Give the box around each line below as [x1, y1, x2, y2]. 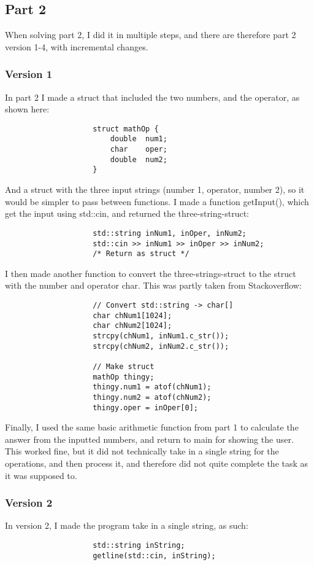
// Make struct [93, 362, 155, 371]
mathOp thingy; [93, 372, 155, 381]
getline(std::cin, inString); [93, 551, 216, 560]
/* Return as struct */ [93, 249, 190, 259]
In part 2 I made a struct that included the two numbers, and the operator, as [5, 90, 300, 103]
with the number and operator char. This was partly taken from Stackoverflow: [5, 279, 302, 292]
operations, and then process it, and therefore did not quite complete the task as [5, 457, 308, 470]
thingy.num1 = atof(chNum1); [93, 383, 212, 392]
